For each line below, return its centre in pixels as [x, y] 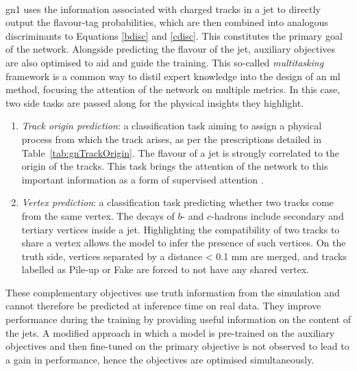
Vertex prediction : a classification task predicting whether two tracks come [177, 202]
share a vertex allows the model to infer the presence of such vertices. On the [184, 243]
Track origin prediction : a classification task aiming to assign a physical [172, 126]
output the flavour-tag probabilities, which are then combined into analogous [167, 22]
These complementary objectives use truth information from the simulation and [173, 292]
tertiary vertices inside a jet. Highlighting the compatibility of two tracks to [181, 229]
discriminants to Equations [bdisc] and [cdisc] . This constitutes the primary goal [174, 35]
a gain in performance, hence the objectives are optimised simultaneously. [160, 359]
